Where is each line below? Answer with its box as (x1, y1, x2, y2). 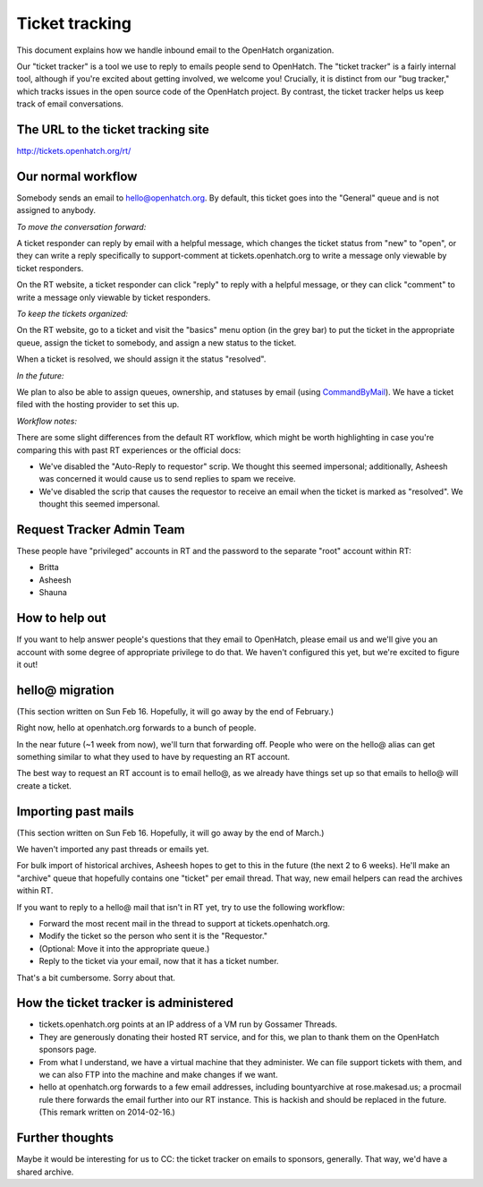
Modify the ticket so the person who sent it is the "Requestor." (38, 931, 268, 942)
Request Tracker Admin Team (16, 522, 185, 537)
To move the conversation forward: (16, 221, 147, 232)
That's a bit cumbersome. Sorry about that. (16, 972, 176, 983)
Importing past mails (16, 804, 134, 819)
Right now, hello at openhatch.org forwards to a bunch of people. (16, 722, 257, 733)
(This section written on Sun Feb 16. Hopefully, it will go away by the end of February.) (16, 705, 335, 716)
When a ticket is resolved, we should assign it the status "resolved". (16, 354, 267, 364)
